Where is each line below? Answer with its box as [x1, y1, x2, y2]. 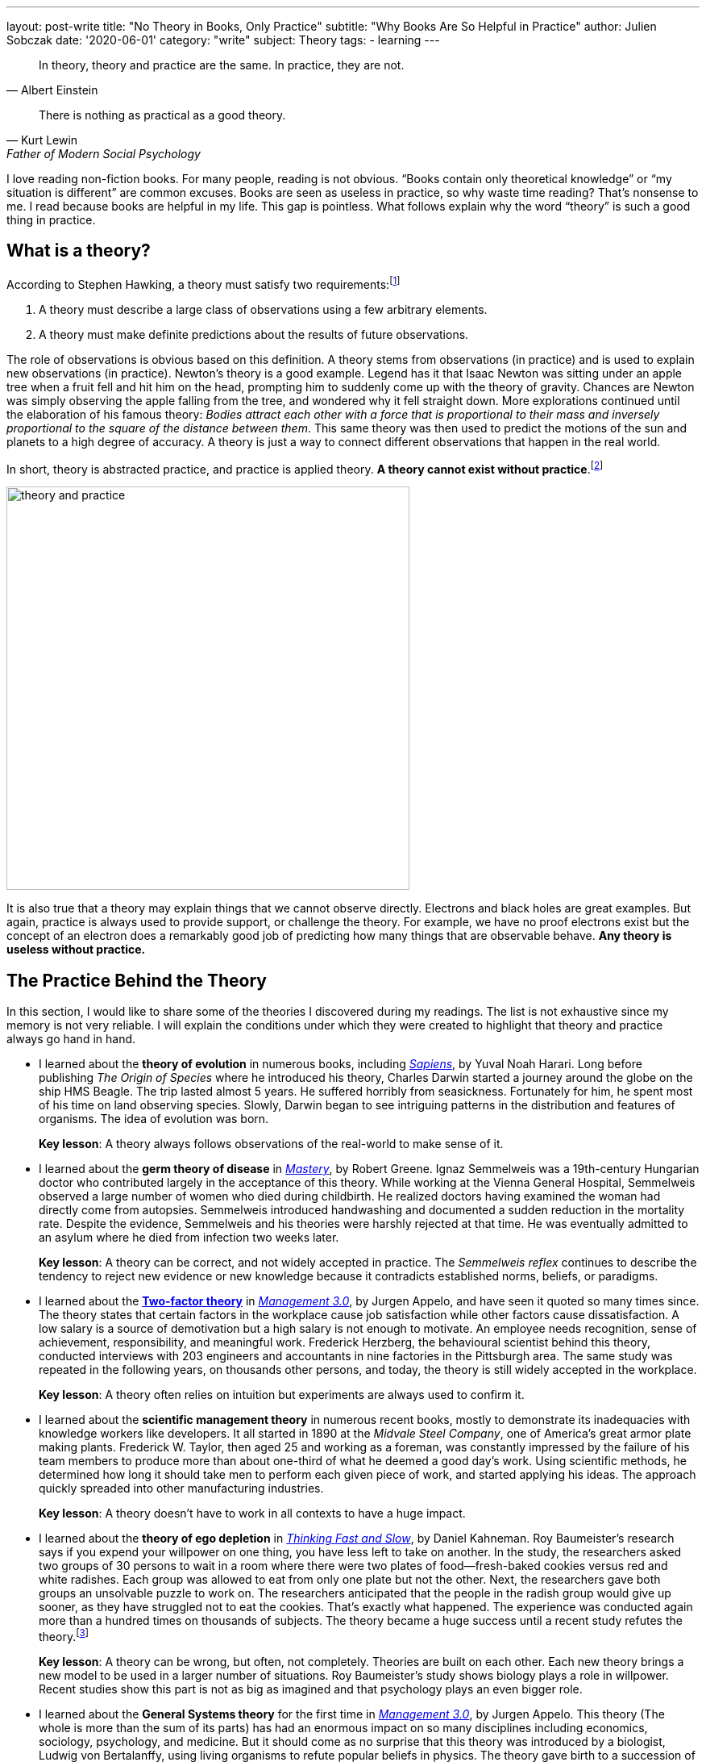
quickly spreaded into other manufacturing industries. [39, 1481, 324, 1495]
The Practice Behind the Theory [6, 970, 267, 991]
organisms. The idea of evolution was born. [39, 1112, 269, 1125]
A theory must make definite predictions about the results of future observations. [39, 327, 469, 341]
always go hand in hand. [6, 1032, 136, 1046]
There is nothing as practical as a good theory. [39, 108, 286, 122]
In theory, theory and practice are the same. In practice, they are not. [39, 58, 405, 72]
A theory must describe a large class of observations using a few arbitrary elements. [39, 302, 488, 316]
